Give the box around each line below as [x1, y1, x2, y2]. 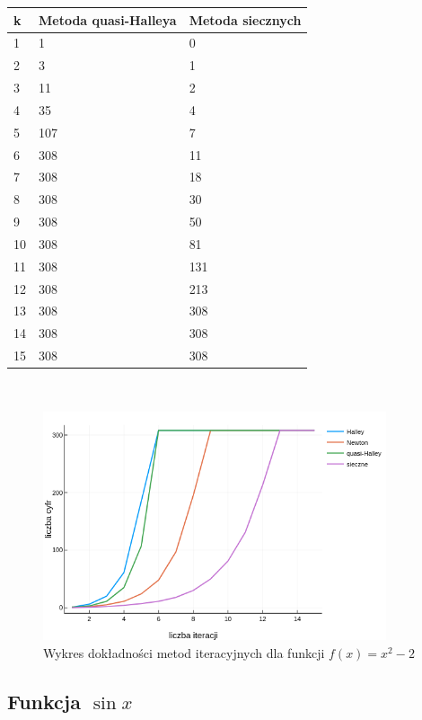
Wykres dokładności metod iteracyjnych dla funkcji [43, 643, 325, 662]
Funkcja [7, 687, 81, 715]
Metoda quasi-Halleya [39, 10, 177, 29]
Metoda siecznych [189, 10, 302, 29]
